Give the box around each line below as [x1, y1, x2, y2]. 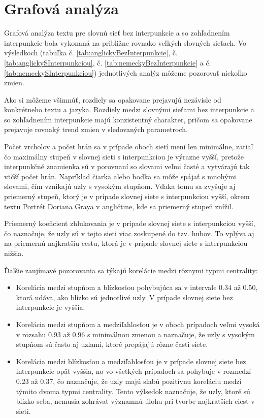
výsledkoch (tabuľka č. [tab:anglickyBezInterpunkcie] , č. [4, 47, 178, 58]
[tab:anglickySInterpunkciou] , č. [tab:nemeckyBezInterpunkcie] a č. [4, 57, 211, 68]
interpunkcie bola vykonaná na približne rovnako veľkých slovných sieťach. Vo [4, 37, 247, 48]
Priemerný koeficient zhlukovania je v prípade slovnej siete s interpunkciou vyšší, [4, 218, 255, 229]
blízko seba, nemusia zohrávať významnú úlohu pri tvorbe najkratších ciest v [16, 396, 255, 406]
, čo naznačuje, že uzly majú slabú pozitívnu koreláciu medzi [53, 375, 242, 386]
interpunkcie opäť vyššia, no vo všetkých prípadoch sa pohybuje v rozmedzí [16, 366, 251, 376]
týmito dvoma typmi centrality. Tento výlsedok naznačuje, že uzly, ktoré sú [16, 385, 250, 396]
